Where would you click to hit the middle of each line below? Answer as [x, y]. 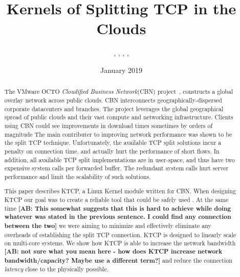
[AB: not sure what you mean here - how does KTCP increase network [113, 251]
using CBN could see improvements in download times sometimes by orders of [108, 125]
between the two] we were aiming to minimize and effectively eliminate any [108, 226]
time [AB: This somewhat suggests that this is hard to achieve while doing [118, 208]
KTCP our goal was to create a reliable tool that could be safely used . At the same [116, 200]
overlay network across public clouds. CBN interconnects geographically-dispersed [113, 100]
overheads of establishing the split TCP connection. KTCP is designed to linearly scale [120, 234]
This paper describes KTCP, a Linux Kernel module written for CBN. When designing [120, 191]
